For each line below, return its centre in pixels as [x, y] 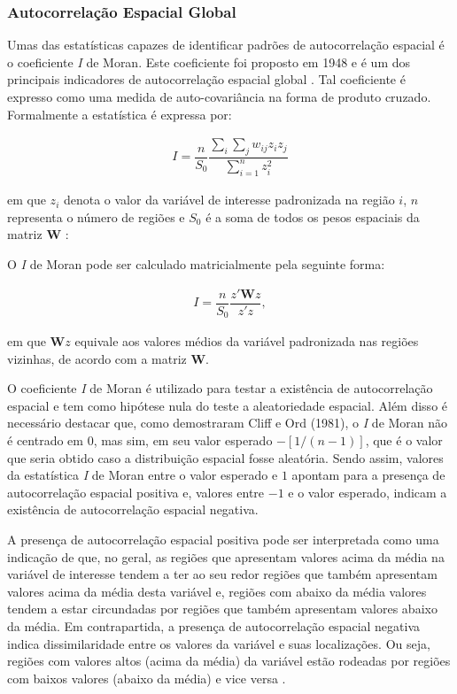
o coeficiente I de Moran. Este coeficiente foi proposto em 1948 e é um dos [209, 62]
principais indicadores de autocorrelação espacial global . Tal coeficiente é [206, 79]
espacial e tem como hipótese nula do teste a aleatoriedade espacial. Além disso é [228, 405]
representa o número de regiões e [96, 216]
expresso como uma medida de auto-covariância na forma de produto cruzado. [219, 96]
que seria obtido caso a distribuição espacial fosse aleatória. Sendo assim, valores [225, 457]
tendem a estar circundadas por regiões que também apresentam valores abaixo [222, 609]
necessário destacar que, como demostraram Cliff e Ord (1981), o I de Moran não [228, 423]
